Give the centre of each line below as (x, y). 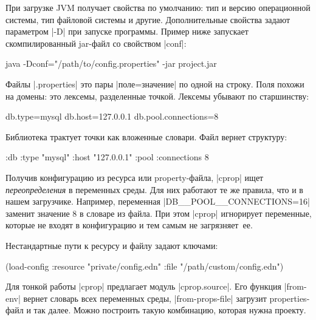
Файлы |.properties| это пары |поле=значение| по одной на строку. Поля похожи (155, 83)
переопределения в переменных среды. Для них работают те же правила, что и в (154, 189)
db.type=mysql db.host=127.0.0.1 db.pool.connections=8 (112, 116)
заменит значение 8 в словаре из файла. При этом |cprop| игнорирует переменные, (159, 213)
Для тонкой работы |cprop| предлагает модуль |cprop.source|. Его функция (143, 286)
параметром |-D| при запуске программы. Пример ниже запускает (127, 31)
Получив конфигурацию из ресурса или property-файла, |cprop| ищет (135, 177)
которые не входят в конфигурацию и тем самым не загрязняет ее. (129, 225)
